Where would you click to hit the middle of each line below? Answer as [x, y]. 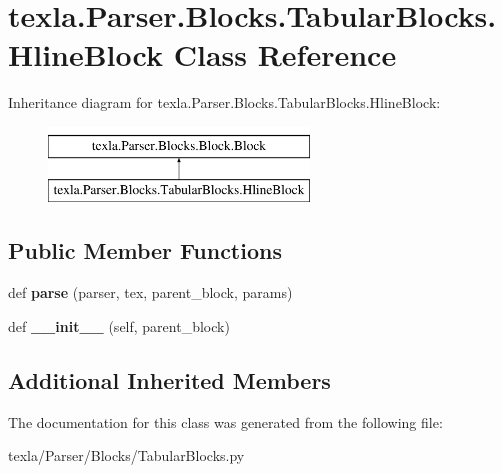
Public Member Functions [145, 250]
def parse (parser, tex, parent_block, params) [150, 292]
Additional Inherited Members [169, 379]
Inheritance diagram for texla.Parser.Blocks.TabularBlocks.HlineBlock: [224, 102]
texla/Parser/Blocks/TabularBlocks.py [126, 455]
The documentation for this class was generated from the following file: [225, 421]
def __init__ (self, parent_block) [119, 325]
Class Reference [285, 54]
